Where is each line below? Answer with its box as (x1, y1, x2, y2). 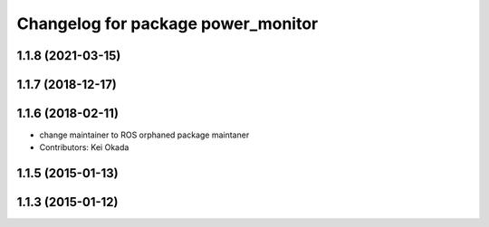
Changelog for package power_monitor (16, 14, 319, 33)
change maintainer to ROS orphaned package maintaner (39, 129, 250, 140)
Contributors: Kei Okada (39, 142, 129, 153)
